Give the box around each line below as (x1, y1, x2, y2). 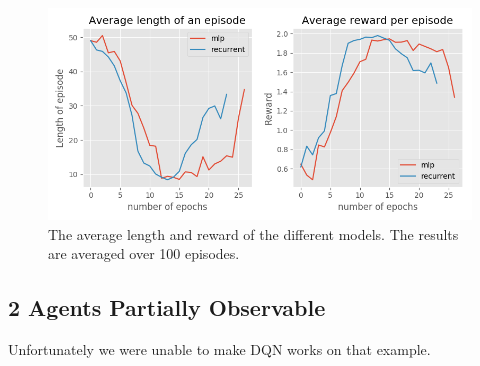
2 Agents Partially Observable (8, 292, 326, 323)
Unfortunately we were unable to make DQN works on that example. (8, 338, 431, 359)
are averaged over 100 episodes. (48, 243, 240, 264)
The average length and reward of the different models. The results (48, 223, 459, 244)
